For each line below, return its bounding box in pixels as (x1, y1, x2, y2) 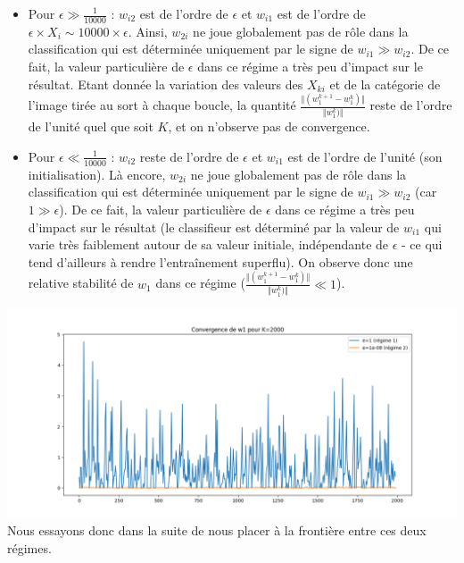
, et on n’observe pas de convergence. (168, 117, 370, 136)
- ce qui (402, 235, 443, 254)
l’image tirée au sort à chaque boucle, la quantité (28, 96, 296, 114)
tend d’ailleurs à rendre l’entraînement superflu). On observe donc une (28, 252, 413, 271)
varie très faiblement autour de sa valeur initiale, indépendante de (28, 235, 389, 254)
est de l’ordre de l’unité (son (287, 147, 443, 165)
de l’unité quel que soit (28, 117, 153, 136)
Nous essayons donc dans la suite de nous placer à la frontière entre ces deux (7, 521, 427, 540)
